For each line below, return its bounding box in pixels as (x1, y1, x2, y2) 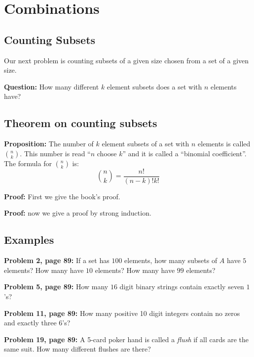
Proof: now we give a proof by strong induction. (4, 208, 151, 218)
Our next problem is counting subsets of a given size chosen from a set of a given (4, 55, 249, 65)
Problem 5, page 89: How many (4, 281, 109, 292)
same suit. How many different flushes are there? (4, 344, 151, 354)
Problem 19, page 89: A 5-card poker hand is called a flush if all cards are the (4, 334, 249, 344)
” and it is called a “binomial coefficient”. (122, 148, 247, 158)
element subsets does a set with (107, 81, 202, 91)
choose (97, 148, 117, 158)
